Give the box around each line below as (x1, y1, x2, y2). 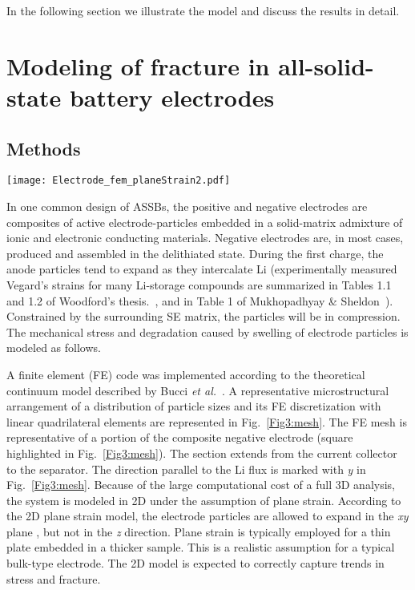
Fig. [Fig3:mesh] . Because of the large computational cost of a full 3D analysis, (6, 476, 395, 493)
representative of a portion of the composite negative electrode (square (6, 429, 353, 446)
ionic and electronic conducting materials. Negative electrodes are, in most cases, (6, 229, 404, 246)
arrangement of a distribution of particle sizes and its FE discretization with (6, 398, 381, 414)
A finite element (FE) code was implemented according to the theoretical (6, 366, 365, 382)
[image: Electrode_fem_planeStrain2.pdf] (6, 175, 231, 187)
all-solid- (278, 49, 374, 82)
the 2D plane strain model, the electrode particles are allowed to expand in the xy (6, 507, 409, 524)
